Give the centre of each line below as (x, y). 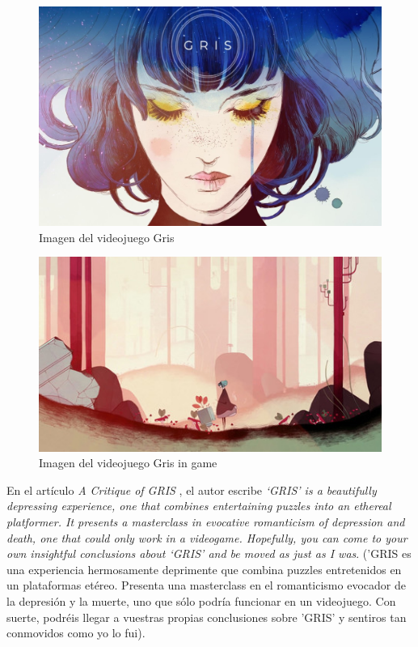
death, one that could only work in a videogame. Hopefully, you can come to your (207, 537)
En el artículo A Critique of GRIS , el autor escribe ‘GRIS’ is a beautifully (192, 490)
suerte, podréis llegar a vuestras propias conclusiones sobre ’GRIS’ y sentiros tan (207, 617)
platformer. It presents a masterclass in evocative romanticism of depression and (206, 522)
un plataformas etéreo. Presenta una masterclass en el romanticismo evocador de (206, 585)
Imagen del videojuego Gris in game (128, 463)
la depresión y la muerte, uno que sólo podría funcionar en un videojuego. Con (201, 601)
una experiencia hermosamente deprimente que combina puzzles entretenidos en (204, 569)
